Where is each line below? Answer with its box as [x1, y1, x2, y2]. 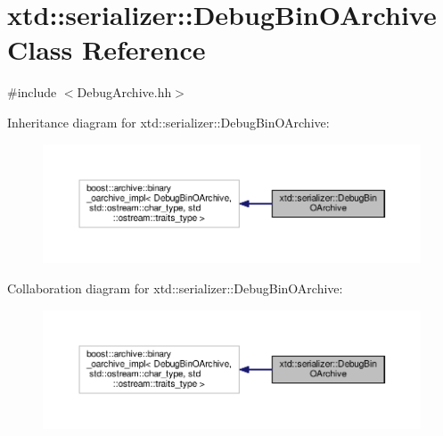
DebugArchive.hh [77, 83, 172, 102]
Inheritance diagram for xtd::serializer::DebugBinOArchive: [7, 112, 330, 131]
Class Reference [7, 31, 206, 68]
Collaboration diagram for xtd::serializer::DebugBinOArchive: [7, 278, 343, 297]
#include [7, 83, 57, 102]
